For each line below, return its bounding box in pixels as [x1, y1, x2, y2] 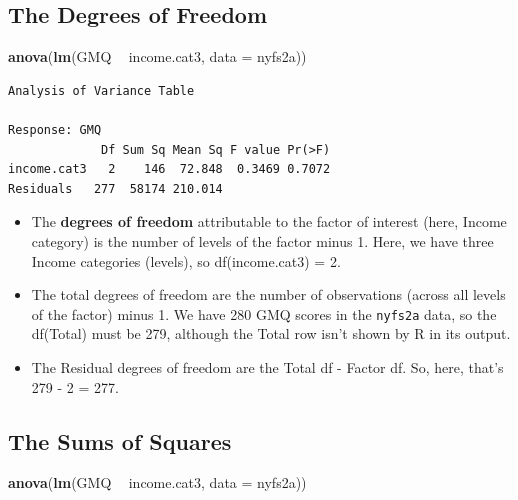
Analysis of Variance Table [8, 83, 195, 98]
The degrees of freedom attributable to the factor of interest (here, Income [31, 211, 507, 232]
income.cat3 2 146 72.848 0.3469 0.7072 [8, 162, 331, 177]
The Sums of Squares [8, 425, 232, 456]
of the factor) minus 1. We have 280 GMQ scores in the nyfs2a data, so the [31, 303, 497, 324]
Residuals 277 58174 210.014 [8, 181, 223, 196]
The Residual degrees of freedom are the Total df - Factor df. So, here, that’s [31, 356, 504, 377]
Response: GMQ [8, 122, 102, 137]
